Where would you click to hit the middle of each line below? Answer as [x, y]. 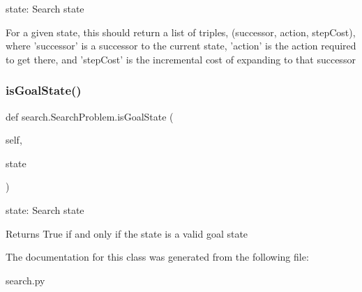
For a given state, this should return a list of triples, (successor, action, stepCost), [181, 32]
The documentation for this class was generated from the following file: [157, 257]
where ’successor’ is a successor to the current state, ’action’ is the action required [181, 46]
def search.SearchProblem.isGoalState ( [90, 116]
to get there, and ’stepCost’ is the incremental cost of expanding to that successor [181, 59]
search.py [25, 280]
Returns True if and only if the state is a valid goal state [127, 233]
